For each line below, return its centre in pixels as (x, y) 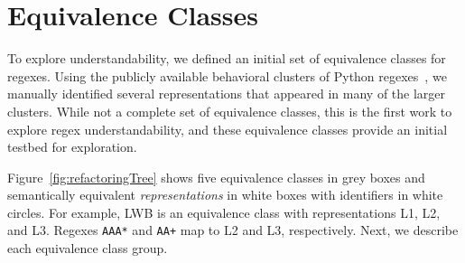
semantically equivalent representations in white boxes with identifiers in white (225, 195)
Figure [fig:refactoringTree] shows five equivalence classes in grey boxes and (216, 177)
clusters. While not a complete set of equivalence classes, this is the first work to (230, 111)
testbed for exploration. (72, 147)
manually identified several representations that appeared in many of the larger (227, 94)
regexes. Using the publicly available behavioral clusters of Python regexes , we (227, 75)
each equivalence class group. (88, 248)
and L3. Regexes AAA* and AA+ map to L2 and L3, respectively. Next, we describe (233, 230)
